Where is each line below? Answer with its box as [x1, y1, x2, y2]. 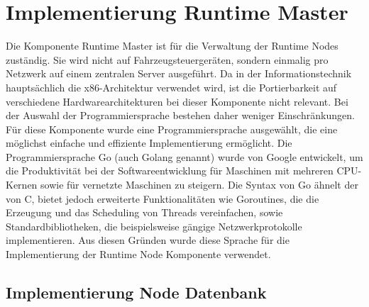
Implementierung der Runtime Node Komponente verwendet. [6, 247, 271, 262]
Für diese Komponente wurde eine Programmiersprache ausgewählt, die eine [6, 121, 338, 136]
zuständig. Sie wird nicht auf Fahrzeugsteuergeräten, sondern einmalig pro [6, 52, 329, 67]
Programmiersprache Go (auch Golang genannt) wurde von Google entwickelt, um [6, 149, 363, 164]
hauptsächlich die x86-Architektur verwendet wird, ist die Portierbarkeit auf [6, 79, 337, 94]
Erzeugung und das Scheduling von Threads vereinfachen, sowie [6, 205, 283, 220]
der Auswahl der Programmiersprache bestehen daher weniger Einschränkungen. [6, 108, 355, 123]
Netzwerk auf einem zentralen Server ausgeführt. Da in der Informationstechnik [6, 66, 352, 81]
